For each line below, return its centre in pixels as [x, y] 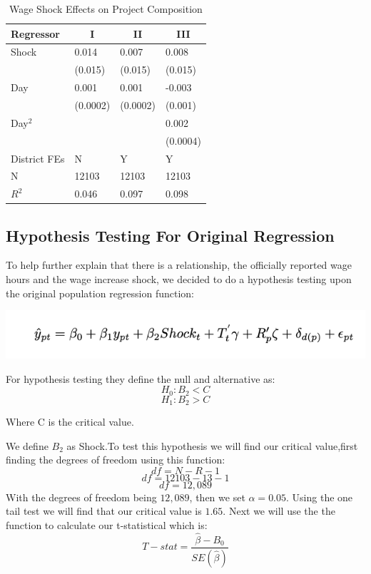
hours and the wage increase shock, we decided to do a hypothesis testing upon [179, 279]
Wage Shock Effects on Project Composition [106, 9]
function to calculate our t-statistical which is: [107, 525]
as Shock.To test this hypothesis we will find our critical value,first [212, 445]
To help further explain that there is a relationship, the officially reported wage [179, 265]
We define [27, 445]
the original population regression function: [100, 293]
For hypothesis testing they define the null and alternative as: [141, 378]
